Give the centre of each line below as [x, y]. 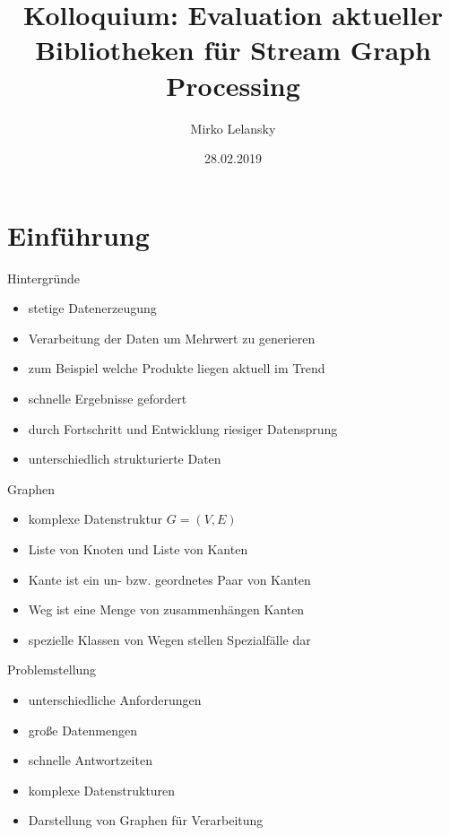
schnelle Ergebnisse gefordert [108, 398]
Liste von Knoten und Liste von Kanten [138, 548]
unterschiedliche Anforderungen [115, 699]
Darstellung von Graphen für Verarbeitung [146, 820]
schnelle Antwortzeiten [90, 760]
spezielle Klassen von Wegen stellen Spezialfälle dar [169, 639]
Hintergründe [43, 278]
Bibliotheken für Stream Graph [233, 50]
